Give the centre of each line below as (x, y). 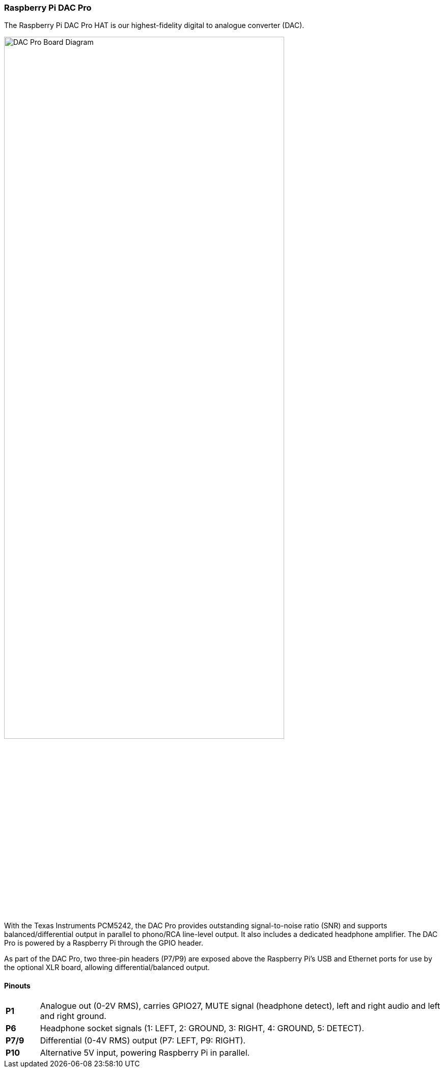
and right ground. (73, 1016)
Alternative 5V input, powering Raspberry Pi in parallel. (145, 1053)
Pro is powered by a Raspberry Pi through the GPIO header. (104, 943)
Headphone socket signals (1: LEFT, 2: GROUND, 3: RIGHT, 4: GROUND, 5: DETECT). (202, 1028)
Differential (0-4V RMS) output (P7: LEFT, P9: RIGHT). (143, 1041)
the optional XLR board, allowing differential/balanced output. (107, 967)
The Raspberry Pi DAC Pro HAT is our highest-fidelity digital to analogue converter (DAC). (154, 25)
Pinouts (17, 985)
